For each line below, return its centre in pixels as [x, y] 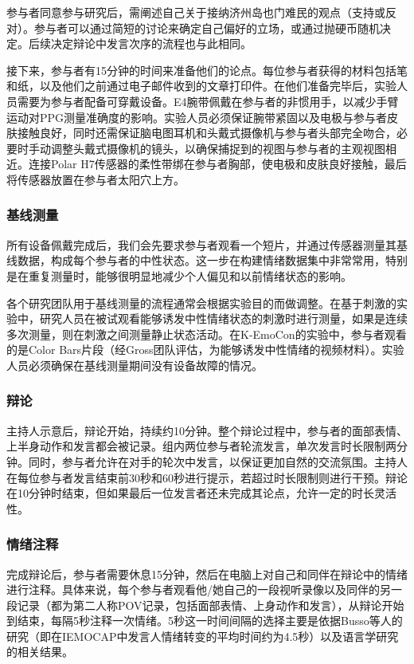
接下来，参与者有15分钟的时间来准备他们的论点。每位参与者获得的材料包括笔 [207, 70]
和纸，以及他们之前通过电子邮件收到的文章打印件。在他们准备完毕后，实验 [201, 86]
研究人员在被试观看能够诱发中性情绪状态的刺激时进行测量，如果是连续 [223, 318]
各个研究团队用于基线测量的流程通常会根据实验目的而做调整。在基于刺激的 [201, 303]
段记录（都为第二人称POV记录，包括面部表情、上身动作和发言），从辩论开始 [205, 605]
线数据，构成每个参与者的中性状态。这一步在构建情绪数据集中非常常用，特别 [207, 260]
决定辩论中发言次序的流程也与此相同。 [151, 43]
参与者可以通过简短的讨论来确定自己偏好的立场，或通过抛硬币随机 [207, 28]
